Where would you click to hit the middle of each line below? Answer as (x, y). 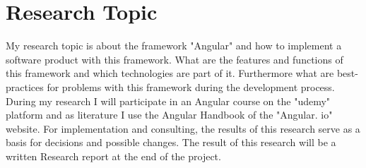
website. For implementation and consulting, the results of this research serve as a (183, 128)
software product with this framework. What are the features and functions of (175, 59)
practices (25, 86)
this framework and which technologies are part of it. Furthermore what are (170, 73)
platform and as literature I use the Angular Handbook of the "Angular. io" (169, 115)
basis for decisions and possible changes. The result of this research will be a (171, 142)
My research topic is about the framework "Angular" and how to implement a (174, 46)
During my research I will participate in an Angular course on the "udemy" (168, 101)
